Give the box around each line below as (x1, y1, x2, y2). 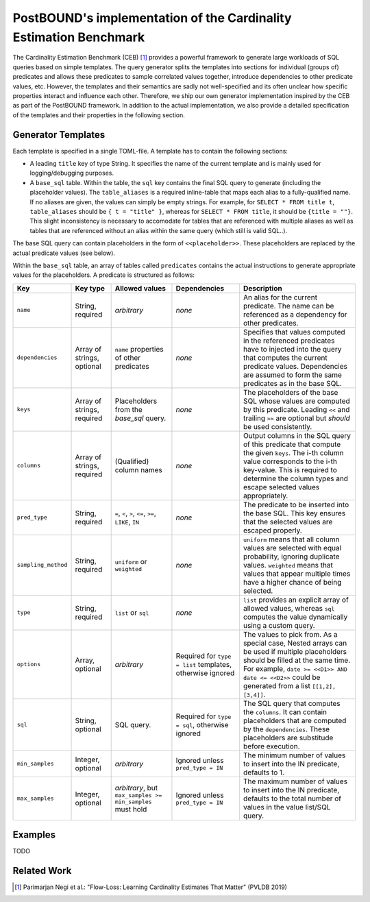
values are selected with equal (243, 543, 342, 552)
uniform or (114, 557, 147, 567)
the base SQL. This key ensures (243, 508, 346, 517)
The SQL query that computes (243, 698, 341, 708)
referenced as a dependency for (243, 309, 347, 319)
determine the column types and (243, 474, 349, 483)
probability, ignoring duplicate (243, 552, 340, 561)
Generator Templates (12, 129, 106, 141)
